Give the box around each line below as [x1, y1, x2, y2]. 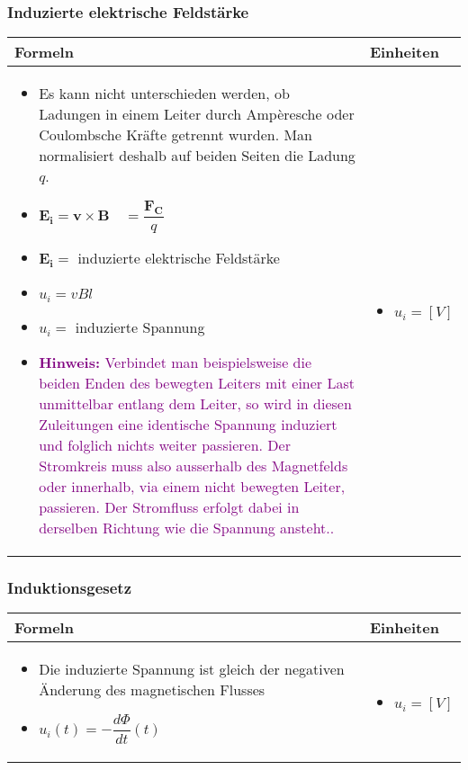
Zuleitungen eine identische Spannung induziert [39, 413, 337, 434]
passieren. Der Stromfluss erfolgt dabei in [39, 496, 300, 517]
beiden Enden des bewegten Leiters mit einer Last [39, 372, 355, 393]
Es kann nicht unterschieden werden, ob [39, 83, 290, 104]
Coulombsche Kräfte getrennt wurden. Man [39, 124, 312, 146]
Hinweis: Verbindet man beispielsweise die [39, 351, 312, 372]
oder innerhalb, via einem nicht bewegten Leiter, [39, 475, 346, 497]
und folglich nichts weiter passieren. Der [39, 434, 291, 455]
